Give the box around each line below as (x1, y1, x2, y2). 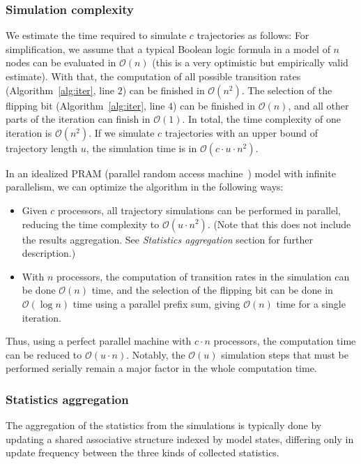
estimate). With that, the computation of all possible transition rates (6, 69, 301, 83)
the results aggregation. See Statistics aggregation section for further (22, 232, 313, 246)
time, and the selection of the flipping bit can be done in (91, 283, 333, 297)
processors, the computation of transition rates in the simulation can (56, 269, 350, 283)
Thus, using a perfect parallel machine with (6, 334, 192, 348)
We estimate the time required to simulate (6, 28, 187, 43)
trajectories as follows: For (197, 28, 309, 43)
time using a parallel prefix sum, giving (72, 296, 240, 310)
